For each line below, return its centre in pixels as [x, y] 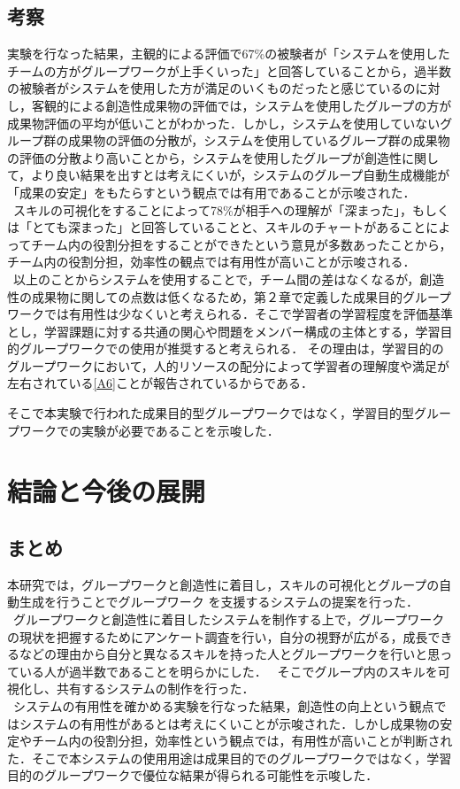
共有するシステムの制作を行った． [155, 688]
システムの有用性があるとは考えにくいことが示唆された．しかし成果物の [230, 723]
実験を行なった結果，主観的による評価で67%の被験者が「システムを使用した [229, 54]
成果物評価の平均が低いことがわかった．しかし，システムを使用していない [224, 123]
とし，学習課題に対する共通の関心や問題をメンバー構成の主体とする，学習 [224, 331]
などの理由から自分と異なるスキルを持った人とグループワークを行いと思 [230, 654]
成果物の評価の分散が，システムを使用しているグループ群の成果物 [259, 140]
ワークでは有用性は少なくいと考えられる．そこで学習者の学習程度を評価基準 [230, 314]
